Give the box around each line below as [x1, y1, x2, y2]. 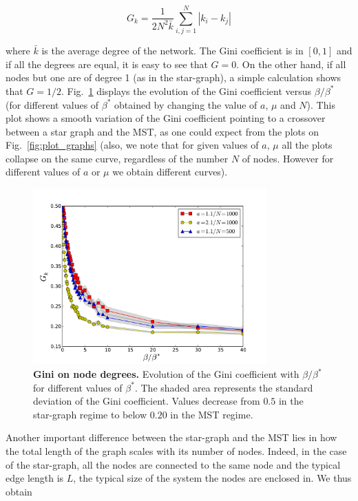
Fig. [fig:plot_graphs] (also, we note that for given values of [6, 138, 259, 152]
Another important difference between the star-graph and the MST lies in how [6, 430, 337, 445]
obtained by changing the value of [114, 97, 257, 111]
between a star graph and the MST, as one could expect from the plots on [6, 124, 319, 138]
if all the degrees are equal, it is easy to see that [6, 56, 208, 71]
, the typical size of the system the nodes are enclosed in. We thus [73, 471, 352, 485]
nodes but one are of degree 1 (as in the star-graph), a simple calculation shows [6, 70, 341, 85]
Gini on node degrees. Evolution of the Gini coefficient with [33, 367, 299, 381]
